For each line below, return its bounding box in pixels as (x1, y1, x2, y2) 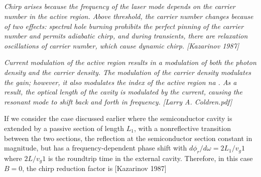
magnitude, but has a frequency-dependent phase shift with (4, 142, 187, 153)
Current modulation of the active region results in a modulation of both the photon (4, 57, 256, 67)
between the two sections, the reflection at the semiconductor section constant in (4, 132, 252, 143)
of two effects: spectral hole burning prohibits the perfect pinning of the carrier (4, 20, 244, 31)
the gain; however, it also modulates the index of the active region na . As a (4, 76, 237, 87)
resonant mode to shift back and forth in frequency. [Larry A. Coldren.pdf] (4, 96, 232, 106)
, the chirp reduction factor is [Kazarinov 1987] (22, 163, 167, 173)
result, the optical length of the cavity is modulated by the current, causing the (4, 86, 243, 97)
